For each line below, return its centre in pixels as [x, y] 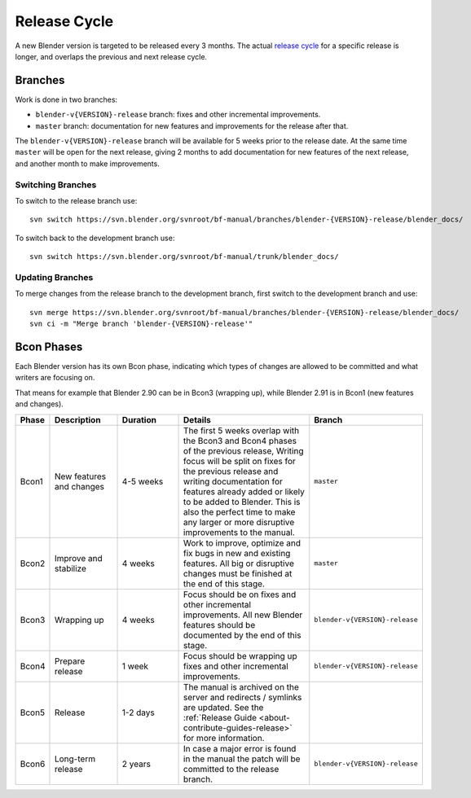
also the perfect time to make [240, 511]
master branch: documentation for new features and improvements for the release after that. [192, 125]
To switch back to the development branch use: [95, 238]
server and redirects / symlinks [243, 697]
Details [197, 419]
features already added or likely [244, 491]
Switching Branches [56, 185]
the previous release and [231, 471]
